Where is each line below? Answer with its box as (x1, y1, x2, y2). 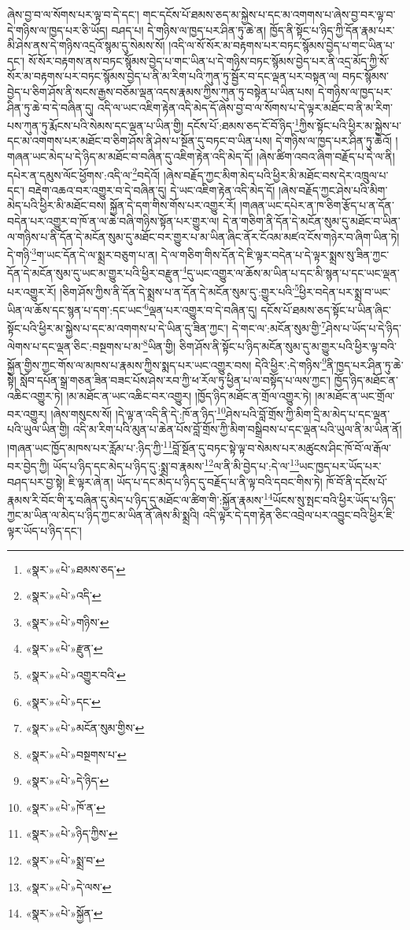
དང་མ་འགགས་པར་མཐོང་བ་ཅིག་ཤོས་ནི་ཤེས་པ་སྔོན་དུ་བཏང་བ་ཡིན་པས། (7, 132, 272, 149)
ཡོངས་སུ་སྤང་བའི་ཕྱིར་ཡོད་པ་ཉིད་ (272, 491, 397, 508)
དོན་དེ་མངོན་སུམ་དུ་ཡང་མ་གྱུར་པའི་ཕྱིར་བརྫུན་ (7, 265, 183, 281)
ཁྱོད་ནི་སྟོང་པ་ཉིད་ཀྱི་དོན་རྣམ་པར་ (269, 21, 395, 38)
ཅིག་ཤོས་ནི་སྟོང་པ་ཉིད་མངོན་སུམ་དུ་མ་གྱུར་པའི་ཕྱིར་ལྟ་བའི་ (179, 338, 397, 355)
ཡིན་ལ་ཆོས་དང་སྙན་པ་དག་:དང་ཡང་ (7, 301, 145, 318)
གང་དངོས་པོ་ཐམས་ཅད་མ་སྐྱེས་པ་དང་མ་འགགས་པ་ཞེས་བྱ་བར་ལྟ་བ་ (142, 6, 396, 22)
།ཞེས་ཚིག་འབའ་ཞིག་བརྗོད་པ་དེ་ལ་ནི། (257, 148, 395, 164)
